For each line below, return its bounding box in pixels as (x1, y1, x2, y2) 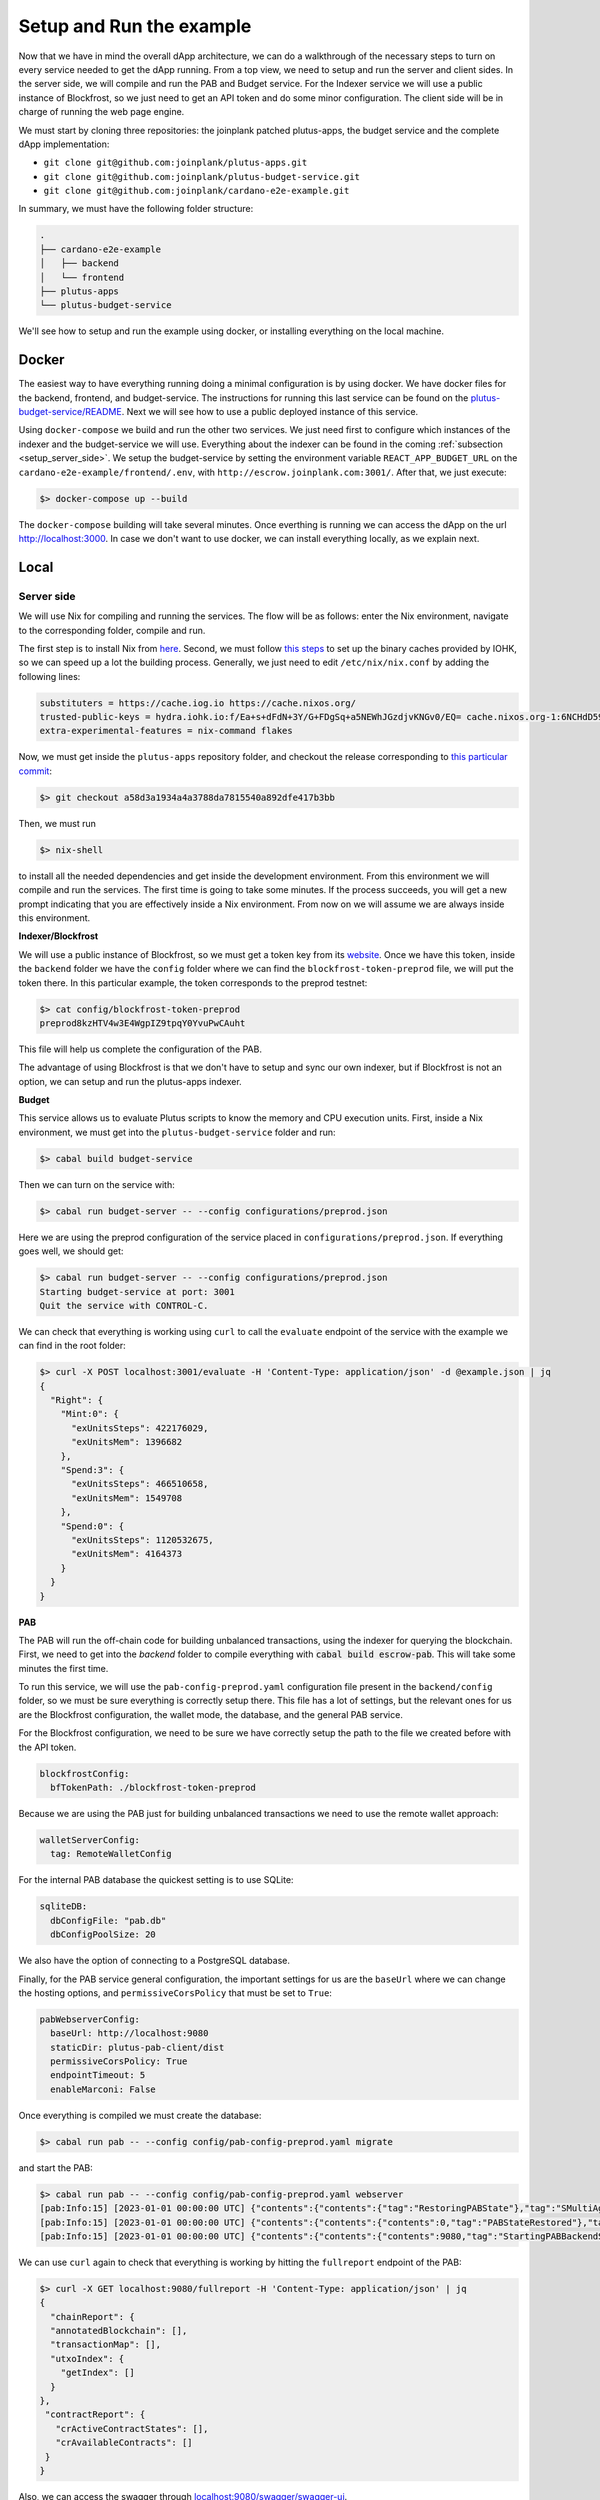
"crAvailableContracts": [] (55, 2437, 194, 2449)
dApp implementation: (18, 138, 110, 150)
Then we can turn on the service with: (18, 1178, 175, 1190)
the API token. (18, 1741, 77, 1753)
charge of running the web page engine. (18, 106, 185, 118)
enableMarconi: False (50, 2083, 157, 2095)
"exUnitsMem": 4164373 (71, 1548, 183, 1560)
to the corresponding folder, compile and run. (18, 624, 206, 636)
